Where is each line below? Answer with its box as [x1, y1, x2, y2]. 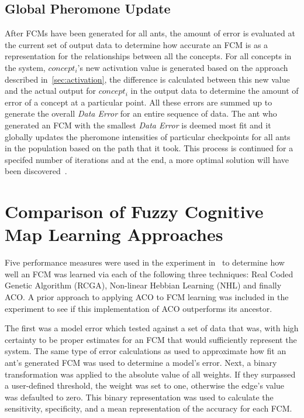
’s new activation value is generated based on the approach [77, 61, 288, 73]
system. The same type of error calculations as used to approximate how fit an [5, 345, 286, 357]
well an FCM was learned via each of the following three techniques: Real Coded [5, 267, 293, 280]
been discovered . [5, 165, 67, 177]
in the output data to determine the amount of [130, 84, 299, 97]
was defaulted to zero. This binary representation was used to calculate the [5, 390, 274, 403]
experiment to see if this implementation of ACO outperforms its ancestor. [5, 302, 272, 314]
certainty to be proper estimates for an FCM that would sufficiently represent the [5, 333, 297, 345]
